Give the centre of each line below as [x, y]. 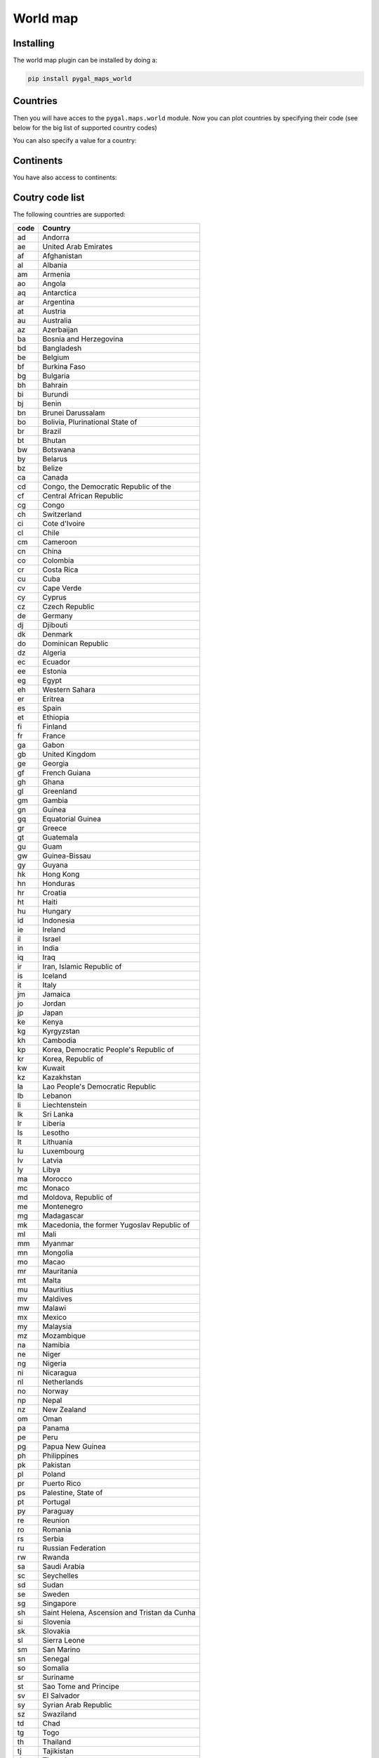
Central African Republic [83, 496]
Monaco [56, 1188]
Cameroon [60, 541]
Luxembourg [63, 1151]
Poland [54, 1474]
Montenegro [63, 1206]
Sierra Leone [64, 1640]
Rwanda [56, 1557]
